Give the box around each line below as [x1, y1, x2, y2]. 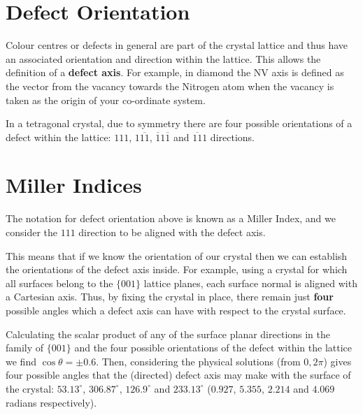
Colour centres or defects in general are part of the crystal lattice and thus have [6, 38, 348, 52]
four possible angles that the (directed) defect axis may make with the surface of [6, 367, 351, 382]
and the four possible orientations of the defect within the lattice [74, 340, 353, 355]
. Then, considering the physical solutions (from [96, 354, 301, 368]
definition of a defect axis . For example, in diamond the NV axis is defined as [6, 65, 344, 80]
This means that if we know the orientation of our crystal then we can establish [6, 248, 348, 263]
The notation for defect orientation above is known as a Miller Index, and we [6, 211, 336, 226]
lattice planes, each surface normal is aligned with [143, 275, 357, 290]
